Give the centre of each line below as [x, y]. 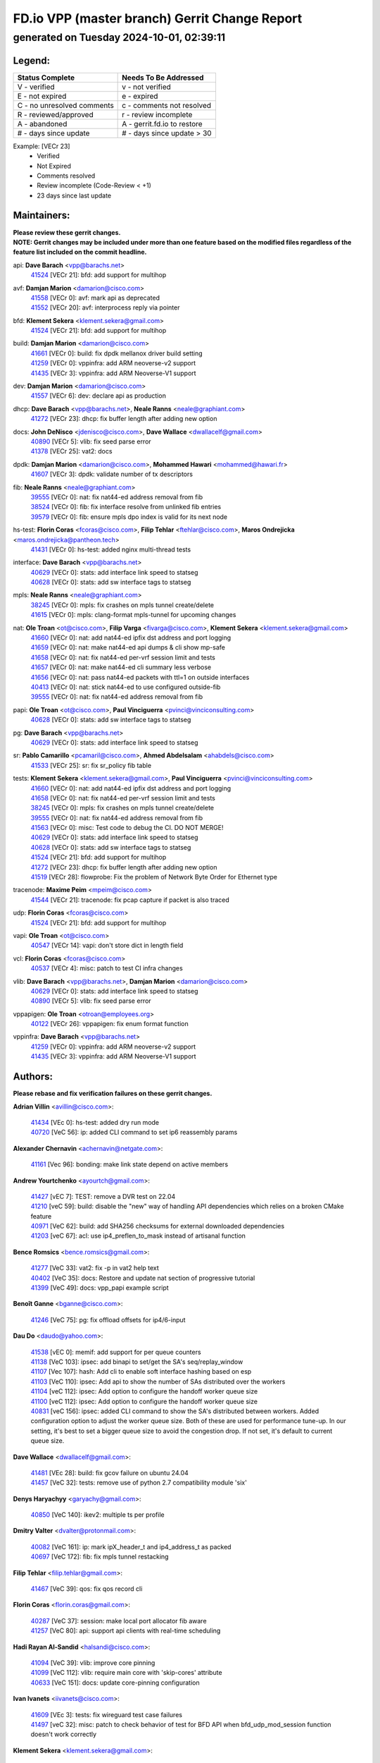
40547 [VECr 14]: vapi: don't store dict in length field [107, 946]
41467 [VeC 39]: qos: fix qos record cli [87, 1589]
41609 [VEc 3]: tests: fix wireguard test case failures [107, 1714]
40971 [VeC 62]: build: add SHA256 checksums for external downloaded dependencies [158, 1226]
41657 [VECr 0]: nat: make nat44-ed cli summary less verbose [121, 667]
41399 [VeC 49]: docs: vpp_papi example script [100, 1288]
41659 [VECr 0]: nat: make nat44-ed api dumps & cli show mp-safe [128, 647]
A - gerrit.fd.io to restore [163, 123]
